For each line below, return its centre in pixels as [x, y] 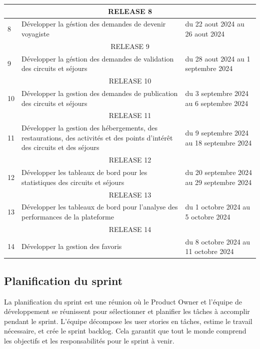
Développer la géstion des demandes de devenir [94, 24]
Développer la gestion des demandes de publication [100, 93]
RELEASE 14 [130, 229]
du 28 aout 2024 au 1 [218, 58]
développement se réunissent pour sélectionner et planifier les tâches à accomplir [127, 311]
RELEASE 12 [130, 160]
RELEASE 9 [130, 46]
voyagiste [35, 33]
